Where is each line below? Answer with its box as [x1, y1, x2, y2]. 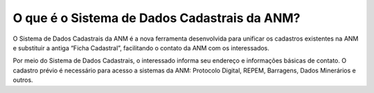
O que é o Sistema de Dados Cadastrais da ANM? [12, 10, 301, 25]
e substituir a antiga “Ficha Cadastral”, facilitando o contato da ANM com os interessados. [12, 43, 270, 52]
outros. [12, 76, 34, 84]
